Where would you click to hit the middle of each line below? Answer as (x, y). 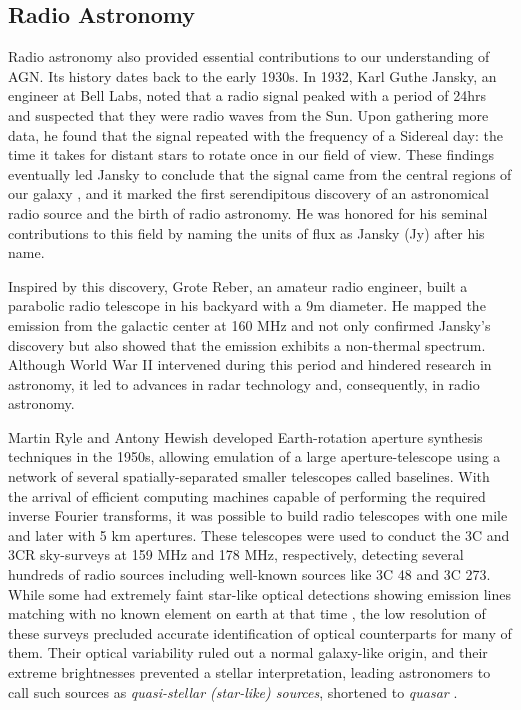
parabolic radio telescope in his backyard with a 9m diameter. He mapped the (247, 305)
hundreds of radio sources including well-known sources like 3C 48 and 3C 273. (249, 574)
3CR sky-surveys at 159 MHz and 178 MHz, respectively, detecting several (236, 554)
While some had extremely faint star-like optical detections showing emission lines (260, 593)
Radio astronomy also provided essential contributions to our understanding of (249, 56)
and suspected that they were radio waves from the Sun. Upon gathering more (248, 114)
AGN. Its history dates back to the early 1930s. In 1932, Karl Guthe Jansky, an (252, 75)
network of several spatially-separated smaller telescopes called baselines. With (249, 476)
